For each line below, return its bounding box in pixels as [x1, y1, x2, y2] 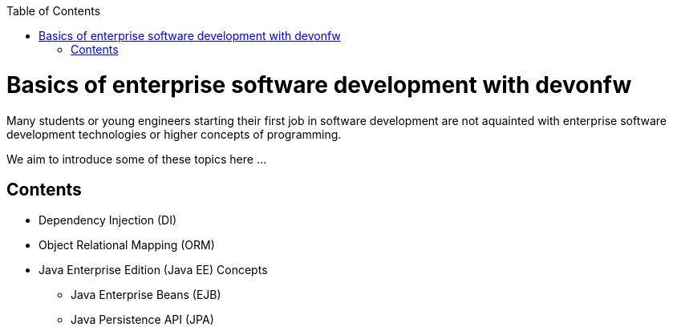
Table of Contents [6, 4, 101, 18]
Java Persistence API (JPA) [71, 313, 214, 327]
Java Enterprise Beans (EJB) [71, 288, 221, 302]
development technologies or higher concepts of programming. [6, 127, 342, 141]
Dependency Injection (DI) [39, 213, 177, 228]
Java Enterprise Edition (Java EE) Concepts [39, 263, 268, 277]
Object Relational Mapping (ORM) [39, 238, 215, 252]
